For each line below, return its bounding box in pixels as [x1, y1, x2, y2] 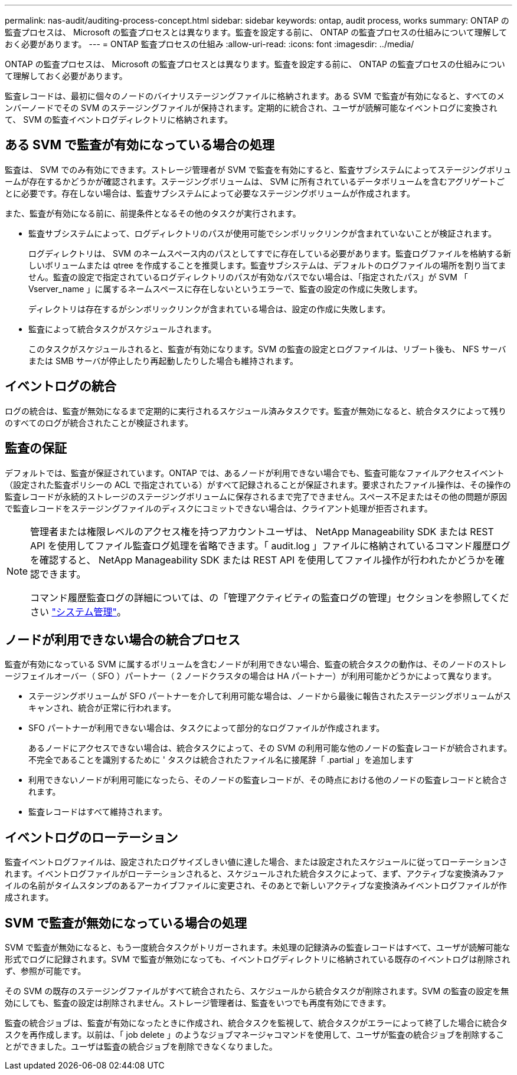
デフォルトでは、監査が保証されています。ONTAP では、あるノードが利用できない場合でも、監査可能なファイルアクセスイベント [5, 467, 505, 478]
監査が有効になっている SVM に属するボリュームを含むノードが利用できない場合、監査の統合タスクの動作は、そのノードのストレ [5, 659, 507, 670]
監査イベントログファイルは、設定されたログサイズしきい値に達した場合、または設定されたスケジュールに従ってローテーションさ [5, 857, 508, 867]
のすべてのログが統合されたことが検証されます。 [5, 417, 194, 428]
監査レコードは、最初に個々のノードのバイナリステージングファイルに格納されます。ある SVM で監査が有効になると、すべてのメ [5, 91, 505, 101]
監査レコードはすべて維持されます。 [28, 807, 168, 817]
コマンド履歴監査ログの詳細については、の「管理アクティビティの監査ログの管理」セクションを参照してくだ [30, 591, 509, 604]
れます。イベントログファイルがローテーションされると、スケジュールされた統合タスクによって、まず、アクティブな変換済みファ [5, 868, 505, 879]
